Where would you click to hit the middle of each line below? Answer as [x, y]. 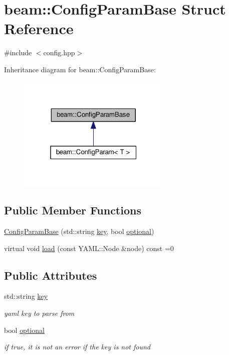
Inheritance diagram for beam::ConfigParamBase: [80, 69]
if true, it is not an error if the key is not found [77, 347]
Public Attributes [51, 275]
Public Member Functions [73, 210]
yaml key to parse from [39, 313]
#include [18, 52]
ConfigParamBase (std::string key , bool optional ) [79, 231]
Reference [39, 28]
